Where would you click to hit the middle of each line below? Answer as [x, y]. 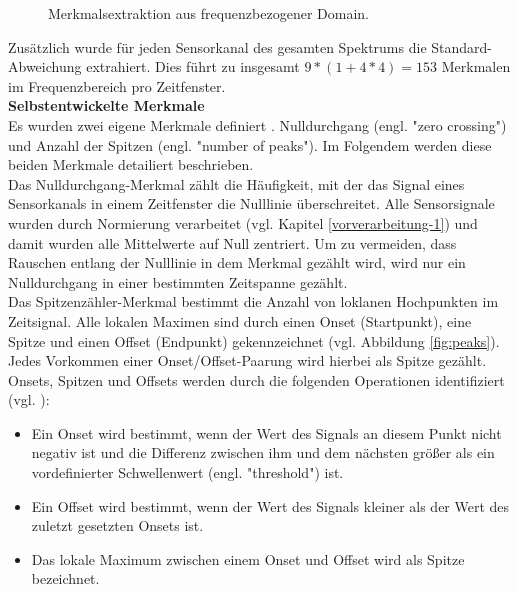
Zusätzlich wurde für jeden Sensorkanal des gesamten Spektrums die [217, 46]
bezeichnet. [65, 578]
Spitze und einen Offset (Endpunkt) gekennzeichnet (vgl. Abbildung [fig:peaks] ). [254, 340]
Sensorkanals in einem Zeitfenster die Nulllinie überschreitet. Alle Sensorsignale [251, 203]
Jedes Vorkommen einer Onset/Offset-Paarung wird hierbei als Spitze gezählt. [247, 360]
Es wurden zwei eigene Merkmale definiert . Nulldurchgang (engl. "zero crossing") [257, 124]
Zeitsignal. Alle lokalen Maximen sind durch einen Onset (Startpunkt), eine [240, 320]
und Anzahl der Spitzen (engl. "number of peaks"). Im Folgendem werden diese [250, 144]
